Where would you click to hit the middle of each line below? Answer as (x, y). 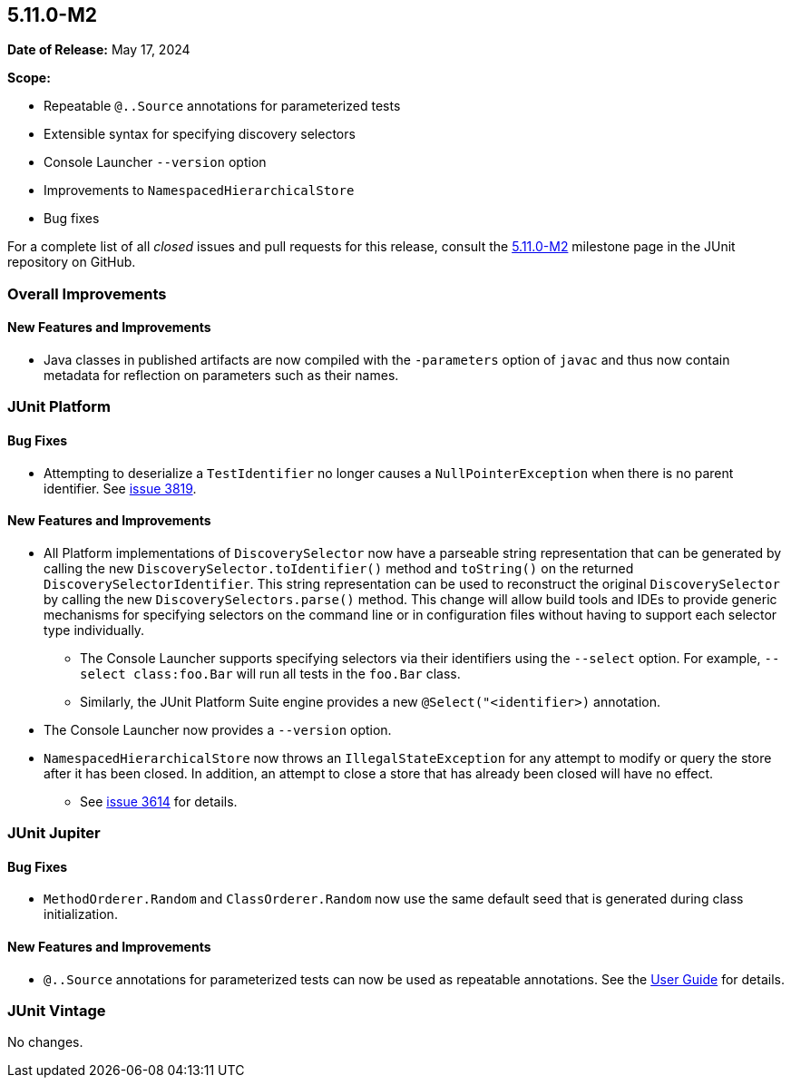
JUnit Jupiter (54, 833)
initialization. (81, 914)
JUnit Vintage (57, 1011)
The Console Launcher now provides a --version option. (218, 729)
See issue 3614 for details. (159, 801)
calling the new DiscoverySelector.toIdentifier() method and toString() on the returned (339, 568)
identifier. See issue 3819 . (120, 488)
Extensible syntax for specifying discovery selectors (200, 134)
